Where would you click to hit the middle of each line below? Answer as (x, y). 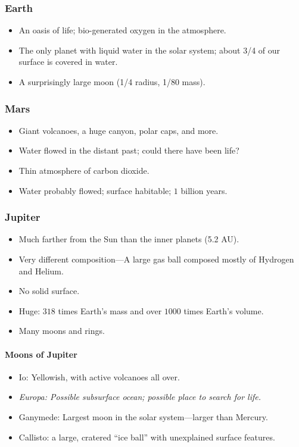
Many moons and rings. (62, 331)
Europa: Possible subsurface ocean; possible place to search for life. (140, 397)
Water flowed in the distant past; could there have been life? (129, 150)
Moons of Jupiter (41, 354)
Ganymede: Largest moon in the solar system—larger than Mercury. (143, 416)
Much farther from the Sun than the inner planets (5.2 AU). (129, 239)
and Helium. (41, 271)
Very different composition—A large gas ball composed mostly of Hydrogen (156, 259)
